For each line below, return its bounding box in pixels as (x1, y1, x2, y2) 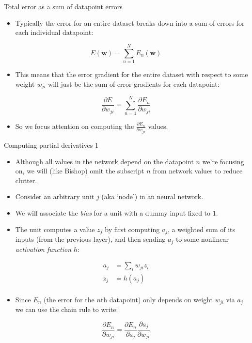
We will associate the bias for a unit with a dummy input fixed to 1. (15, 208, 218, 218)
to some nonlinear (175, 234, 229, 244)
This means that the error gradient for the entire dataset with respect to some (15, 69, 248, 79)
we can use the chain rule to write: (15, 304, 118, 314)
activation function (15, 244, 72, 254)
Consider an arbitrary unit (15, 191, 94, 202)
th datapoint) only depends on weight (100, 294, 213, 304)
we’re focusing (202, 156, 244, 166)
